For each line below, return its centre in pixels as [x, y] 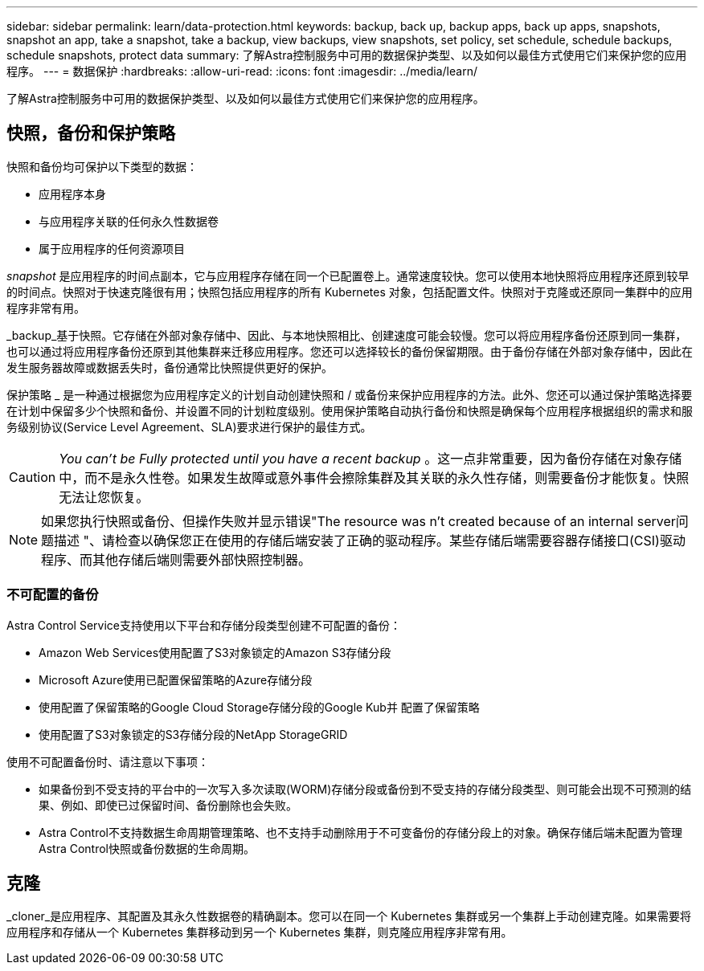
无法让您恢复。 [104, 497]
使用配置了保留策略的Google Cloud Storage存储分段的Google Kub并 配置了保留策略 [259, 707]
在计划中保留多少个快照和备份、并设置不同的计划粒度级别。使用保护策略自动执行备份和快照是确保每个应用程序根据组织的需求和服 [350, 410]
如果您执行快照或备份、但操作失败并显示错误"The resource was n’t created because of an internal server [358, 521]
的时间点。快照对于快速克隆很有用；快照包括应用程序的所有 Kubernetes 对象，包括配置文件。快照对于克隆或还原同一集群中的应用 [350, 292]
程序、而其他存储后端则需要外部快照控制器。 [176, 559]
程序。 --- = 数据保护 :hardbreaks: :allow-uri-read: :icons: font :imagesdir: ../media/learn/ [242, 71]
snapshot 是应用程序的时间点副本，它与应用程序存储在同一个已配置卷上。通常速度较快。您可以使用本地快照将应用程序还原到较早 [348, 275]
